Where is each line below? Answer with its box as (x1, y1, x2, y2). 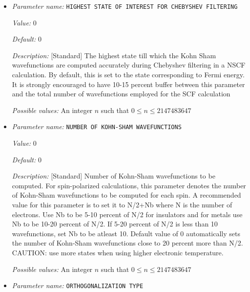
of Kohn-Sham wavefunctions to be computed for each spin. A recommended (12, 190, 241, 200)
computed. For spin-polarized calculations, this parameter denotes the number (12, 180, 246, 190)
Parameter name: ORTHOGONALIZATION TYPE (12, 280, 144, 291)
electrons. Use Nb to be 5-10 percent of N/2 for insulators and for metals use (12, 209, 243, 219)
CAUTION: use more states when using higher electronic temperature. (12, 247, 224, 257)
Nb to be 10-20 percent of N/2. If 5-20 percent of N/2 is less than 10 (12, 219, 218, 229)
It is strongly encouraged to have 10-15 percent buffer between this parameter (12, 79, 245, 89)
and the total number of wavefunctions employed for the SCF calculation (12, 89, 230, 99)
